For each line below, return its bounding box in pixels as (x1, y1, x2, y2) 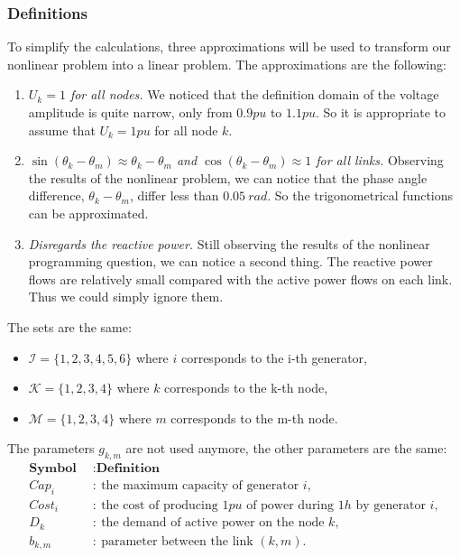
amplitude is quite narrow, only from (28, 103, 233, 121)
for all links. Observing (316, 151, 444, 170)
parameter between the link (101, 534, 253, 548)
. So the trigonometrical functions (267, 186, 454, 205)
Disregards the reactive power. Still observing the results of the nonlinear (28, 234, 430, 253)
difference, (28, 186, 85, 205)
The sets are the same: (7, 317, 132, 336)
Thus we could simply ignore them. (28, 287, 224, 306)
